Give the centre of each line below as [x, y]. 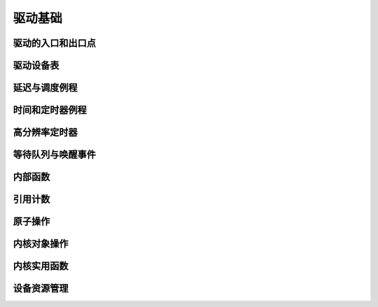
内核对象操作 [41, 244]
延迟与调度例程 [45, 88]
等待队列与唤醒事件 [54, 155]
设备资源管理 [41, 288]
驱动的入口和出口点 [54, 43]
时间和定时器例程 [50, 110]
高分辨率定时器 [45, 133]
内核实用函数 [41, 266]
